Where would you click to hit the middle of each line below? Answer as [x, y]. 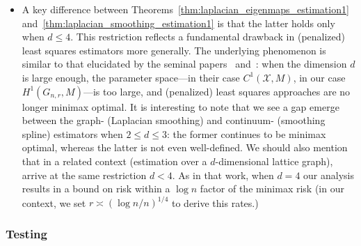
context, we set [54, 202]
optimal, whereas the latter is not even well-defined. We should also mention [185, 147]
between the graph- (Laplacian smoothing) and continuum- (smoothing [174, 120]
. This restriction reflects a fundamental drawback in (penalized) [208, 37]
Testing [26, 233]
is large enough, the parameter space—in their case [131, 77]
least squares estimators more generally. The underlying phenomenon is [174, 50]
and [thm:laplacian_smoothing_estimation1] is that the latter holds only [178, 23]
